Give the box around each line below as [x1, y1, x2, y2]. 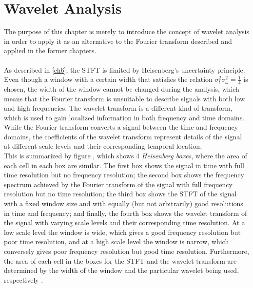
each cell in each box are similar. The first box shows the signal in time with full [4, 160, 244, 170]
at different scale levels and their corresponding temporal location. [4, 141, 202, 151]
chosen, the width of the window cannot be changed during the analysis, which [4, 83, 239, 94]
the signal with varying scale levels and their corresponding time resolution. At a [4, 217, 245, 228]
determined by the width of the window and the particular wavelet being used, [4, 265, 239, 275]
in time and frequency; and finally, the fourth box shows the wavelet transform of [4, 208, 247, 218]
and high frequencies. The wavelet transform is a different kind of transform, [4, 103, 233, 113]
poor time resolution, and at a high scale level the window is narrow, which [4, 236, 229, 247]
